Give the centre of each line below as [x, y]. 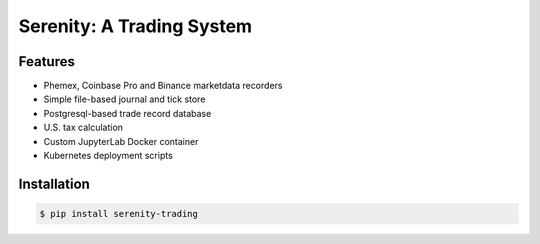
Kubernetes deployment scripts [108, 156]
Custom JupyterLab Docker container [121, 141]
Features [46, 61]
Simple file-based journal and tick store [124, 99]
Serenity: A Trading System [135, 26]
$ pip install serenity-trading [119, 214]
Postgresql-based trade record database [127, 113]
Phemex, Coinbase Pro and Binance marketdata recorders [163, 86]
